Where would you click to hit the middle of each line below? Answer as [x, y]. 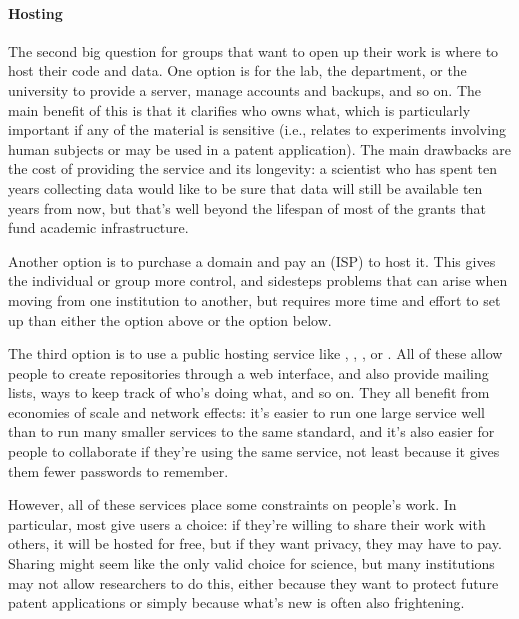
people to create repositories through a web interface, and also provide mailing [248, 372]
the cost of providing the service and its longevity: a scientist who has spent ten [253, 168]
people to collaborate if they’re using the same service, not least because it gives [254, 451]
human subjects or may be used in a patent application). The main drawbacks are [259, 148]
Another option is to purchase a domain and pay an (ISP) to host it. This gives [252, 260]
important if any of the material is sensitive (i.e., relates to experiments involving [257, 129]
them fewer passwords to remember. [118, 470]
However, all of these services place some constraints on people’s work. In [232, 504]
